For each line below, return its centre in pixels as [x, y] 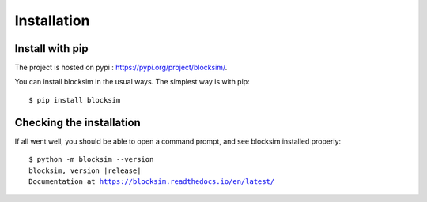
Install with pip [51, 49]
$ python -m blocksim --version [91, 159]
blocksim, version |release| [85, 170]
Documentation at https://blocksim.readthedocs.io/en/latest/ [152, 181]
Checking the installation [78, 122]
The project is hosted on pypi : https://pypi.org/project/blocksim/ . [121, 68]
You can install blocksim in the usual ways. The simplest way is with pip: [132, 82]
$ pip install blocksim [75, 100]
